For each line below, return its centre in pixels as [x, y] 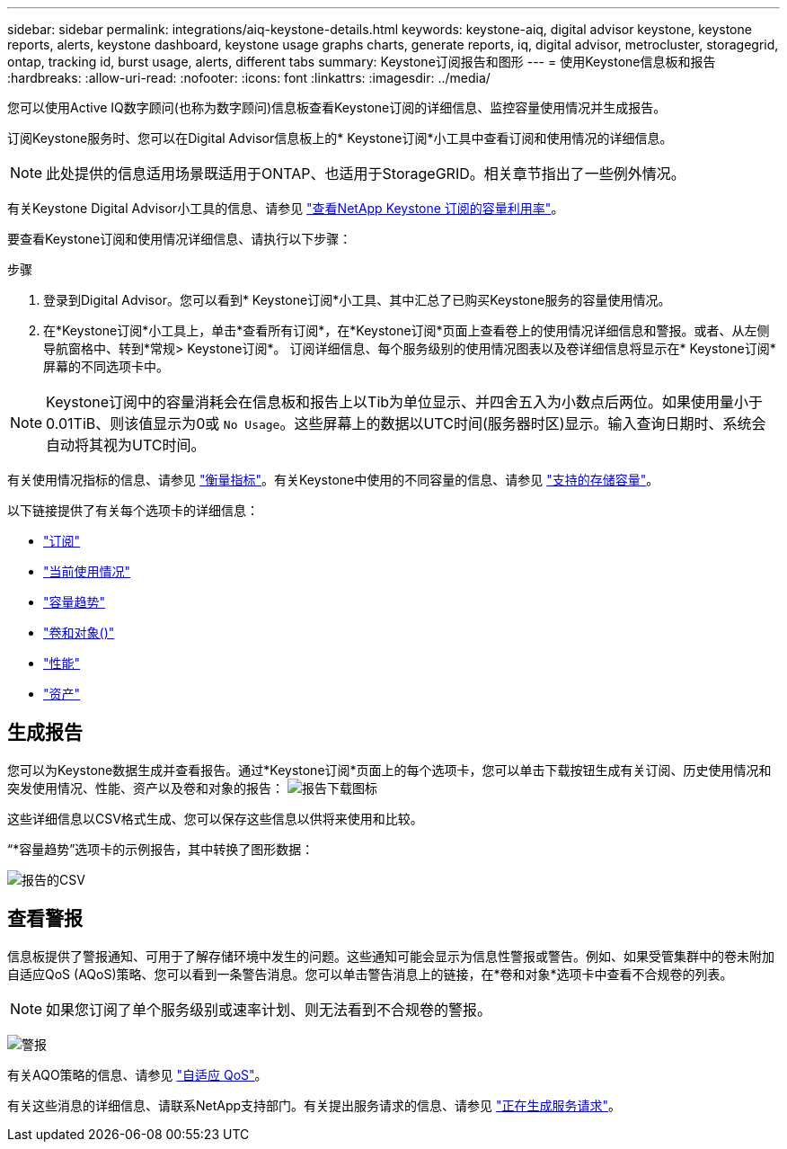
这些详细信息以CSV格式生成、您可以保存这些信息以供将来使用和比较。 [215, 818]
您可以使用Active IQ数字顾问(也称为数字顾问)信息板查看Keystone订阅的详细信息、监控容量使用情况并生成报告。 [337, 107]
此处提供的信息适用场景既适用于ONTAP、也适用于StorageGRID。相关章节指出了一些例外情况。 [366, 174]
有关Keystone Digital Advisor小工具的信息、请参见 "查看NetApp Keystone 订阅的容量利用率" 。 [286, 208]
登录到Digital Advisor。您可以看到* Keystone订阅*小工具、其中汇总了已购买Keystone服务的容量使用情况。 [357, 300]
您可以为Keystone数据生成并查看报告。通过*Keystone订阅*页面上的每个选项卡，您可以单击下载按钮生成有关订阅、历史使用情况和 [389, 770]
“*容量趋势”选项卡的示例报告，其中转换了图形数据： [161, 849]
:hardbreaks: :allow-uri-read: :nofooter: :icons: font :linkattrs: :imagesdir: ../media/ [249, 78]
